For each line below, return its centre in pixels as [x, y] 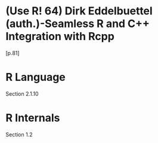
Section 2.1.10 [22, 93]
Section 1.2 [19, 134]
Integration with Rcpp [60, 36]
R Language [36, 77]
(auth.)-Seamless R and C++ [78, 24]
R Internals [33, 118]
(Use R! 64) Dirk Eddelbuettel [79, 11]
